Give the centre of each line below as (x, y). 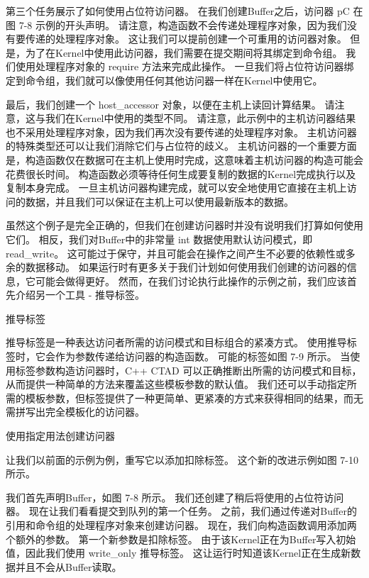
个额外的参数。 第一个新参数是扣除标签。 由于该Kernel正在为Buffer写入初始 (181, 539)
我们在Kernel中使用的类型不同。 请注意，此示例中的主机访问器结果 (200, 118)
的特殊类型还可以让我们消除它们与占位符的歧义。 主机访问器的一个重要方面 (181, 146)
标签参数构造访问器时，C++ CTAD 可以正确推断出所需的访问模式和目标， (188, 370)
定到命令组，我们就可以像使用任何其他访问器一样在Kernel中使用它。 (164, 80)
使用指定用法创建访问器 (60, 436)
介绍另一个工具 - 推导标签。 (80, 295)
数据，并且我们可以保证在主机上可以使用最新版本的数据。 (159, 201)
